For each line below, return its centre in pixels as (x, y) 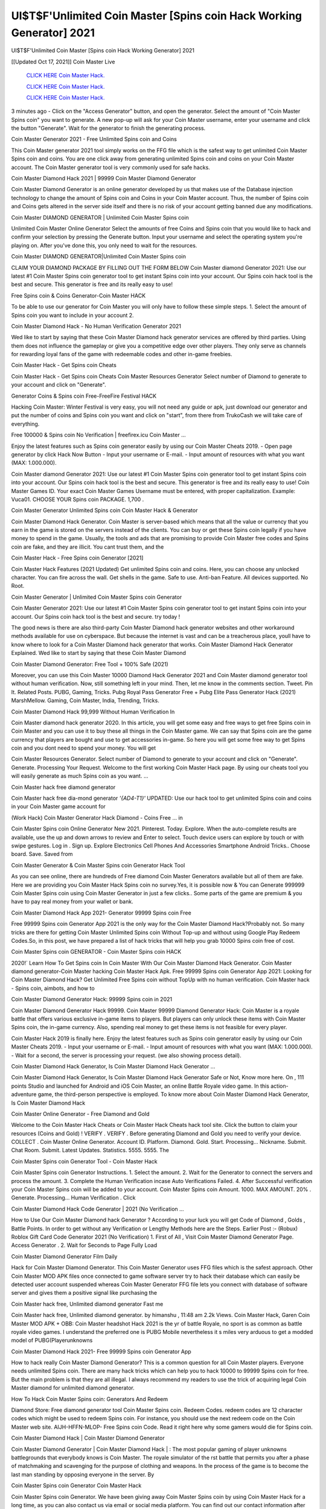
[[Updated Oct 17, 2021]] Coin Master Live (63, 62)
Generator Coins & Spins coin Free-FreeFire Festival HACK (84, 396)
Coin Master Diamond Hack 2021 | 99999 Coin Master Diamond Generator (104, 179)
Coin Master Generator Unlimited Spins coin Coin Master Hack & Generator (104, 511)
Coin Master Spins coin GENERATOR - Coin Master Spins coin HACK (96, 952)
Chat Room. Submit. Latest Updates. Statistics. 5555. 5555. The (90, 1150)
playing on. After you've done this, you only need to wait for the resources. (104, 245)
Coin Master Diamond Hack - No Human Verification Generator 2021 (96, 326)
